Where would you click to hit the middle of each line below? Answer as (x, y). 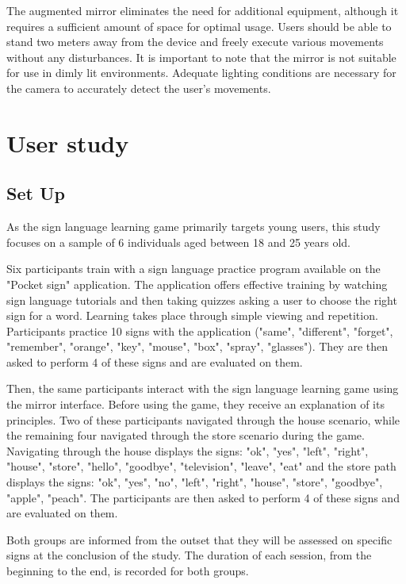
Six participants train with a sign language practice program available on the (193, 269)
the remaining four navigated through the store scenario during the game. (186, 435)
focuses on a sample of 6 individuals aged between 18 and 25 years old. (179, 242)
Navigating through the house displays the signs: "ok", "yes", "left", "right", (188, 450)
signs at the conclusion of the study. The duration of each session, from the (189, 555)
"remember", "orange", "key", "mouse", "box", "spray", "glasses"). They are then (197, 346)
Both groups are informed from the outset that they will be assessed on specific (199, 539)
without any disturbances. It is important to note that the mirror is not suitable (201, 57)
